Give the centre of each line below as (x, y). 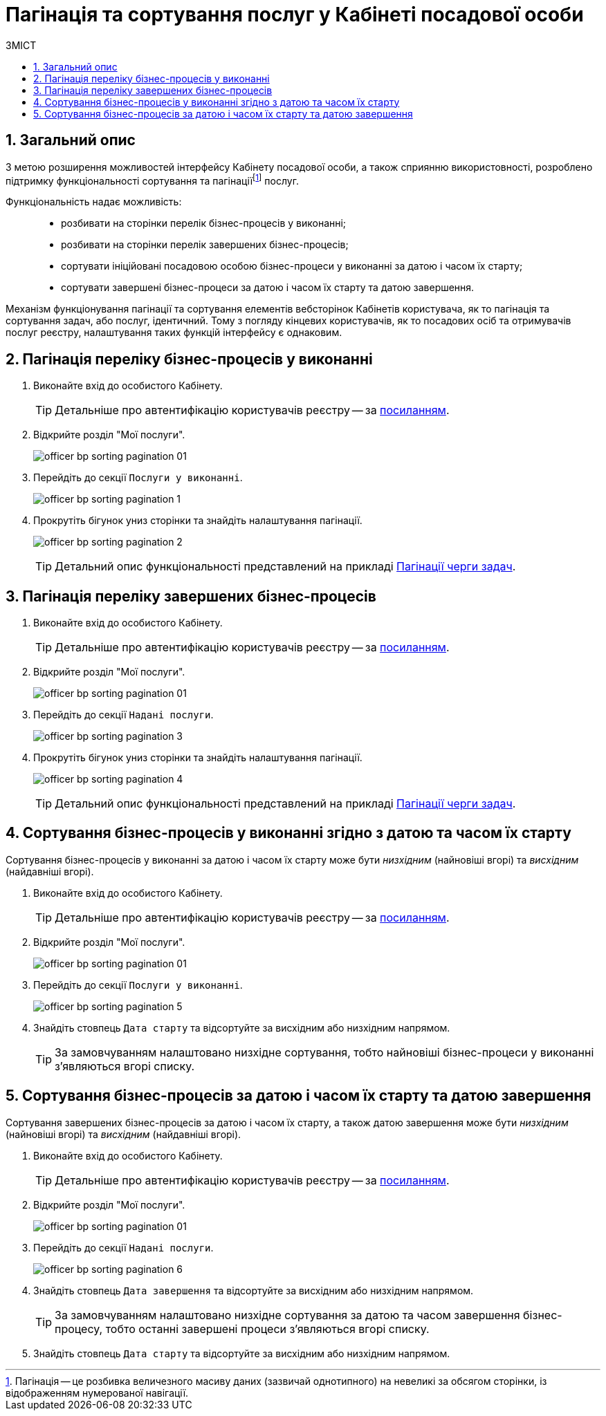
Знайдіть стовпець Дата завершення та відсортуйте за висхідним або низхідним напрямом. (254, 1290)
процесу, (79, 1329)
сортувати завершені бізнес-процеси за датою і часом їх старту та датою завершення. (268, 288)
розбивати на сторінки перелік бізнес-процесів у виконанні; (204, 223)
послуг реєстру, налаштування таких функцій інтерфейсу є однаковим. (174, 333)
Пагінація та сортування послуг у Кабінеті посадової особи (295, 15)
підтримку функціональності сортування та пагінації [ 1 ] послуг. (152, 179)
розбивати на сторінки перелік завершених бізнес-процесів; (205, 245)
